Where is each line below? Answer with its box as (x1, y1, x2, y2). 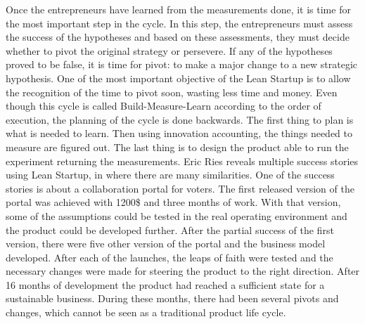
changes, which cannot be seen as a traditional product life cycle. (6, 305, 286, 320)
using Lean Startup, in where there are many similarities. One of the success (6, 167, 335, 182)
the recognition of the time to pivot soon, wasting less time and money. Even (6, 84, 338, 99)
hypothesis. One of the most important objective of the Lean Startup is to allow (6, 70, 351, 85)
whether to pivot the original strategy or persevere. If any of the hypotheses (6, 43, 333, 58)
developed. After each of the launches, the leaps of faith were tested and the (6, 250, 333, 264)
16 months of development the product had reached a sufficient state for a (6, 277, 325, 292)
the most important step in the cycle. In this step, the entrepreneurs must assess (6, 15, 353, 30)
